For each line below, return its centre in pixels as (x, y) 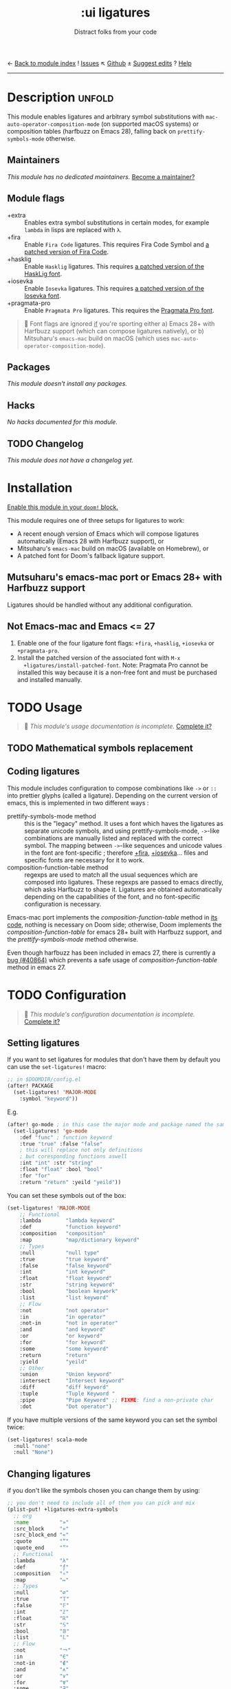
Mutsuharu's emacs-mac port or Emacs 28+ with (114, 578)
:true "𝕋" (42, 1599)
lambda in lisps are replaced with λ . (73, 229)
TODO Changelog (45, 443)
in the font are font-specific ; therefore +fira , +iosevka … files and (116, 853)
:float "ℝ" (41, 1618)
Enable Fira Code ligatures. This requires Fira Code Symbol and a (117, 244)
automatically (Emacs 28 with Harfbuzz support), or (90, 541)
